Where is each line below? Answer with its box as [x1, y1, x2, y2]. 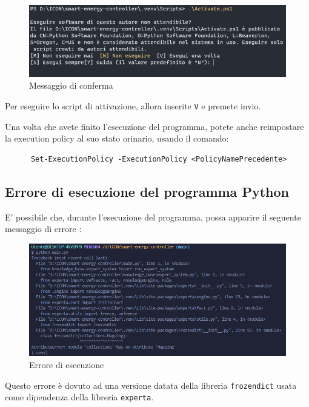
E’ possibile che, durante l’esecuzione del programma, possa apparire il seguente [5, 210, 301, 223]
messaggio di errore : [5, 222, 82, 235]
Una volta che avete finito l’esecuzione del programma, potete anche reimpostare [5, 120, 304, 132]
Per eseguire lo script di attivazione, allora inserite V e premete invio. [5, 100, 261, 112]
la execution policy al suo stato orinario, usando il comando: [5, 132, 229, 145]
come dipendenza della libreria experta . [5, 391, 154, 403]
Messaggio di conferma [29, 79, 113, 92]
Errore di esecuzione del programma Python [5, 182, 289, 200]
